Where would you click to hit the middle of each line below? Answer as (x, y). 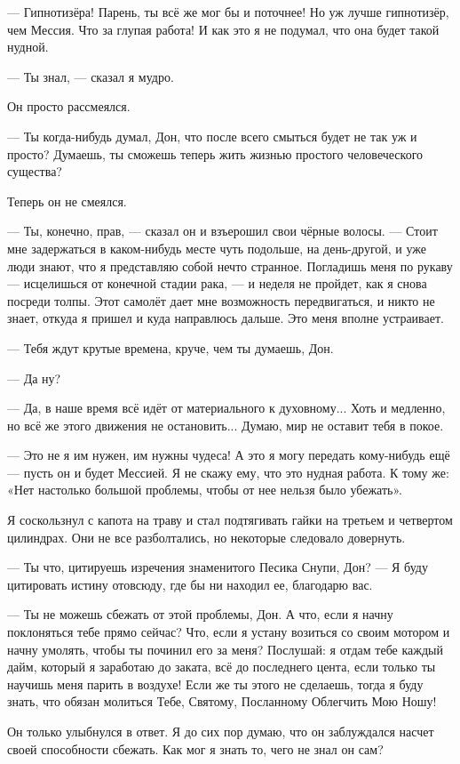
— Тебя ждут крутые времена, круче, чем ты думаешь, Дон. (171, 347)
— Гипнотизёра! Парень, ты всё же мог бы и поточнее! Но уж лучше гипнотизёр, (228, 12)
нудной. (28, 47)
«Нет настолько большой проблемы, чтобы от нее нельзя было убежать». (205, 490)
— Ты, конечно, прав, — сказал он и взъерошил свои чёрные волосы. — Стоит (222, 231)
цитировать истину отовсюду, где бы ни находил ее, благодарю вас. (190, 584)
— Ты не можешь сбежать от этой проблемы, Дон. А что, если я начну (200, 614)
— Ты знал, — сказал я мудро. (91, 76)
